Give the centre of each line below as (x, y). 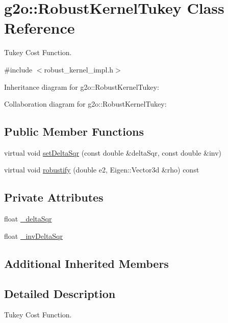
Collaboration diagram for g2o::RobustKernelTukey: (85, 104)
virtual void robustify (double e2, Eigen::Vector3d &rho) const (102, 170)
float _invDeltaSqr (33, 235)
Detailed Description (60, 293)
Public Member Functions (74, 131)
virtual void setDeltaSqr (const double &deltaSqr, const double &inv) (113, 152)
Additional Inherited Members (86, 263)
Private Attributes (54, 197)
